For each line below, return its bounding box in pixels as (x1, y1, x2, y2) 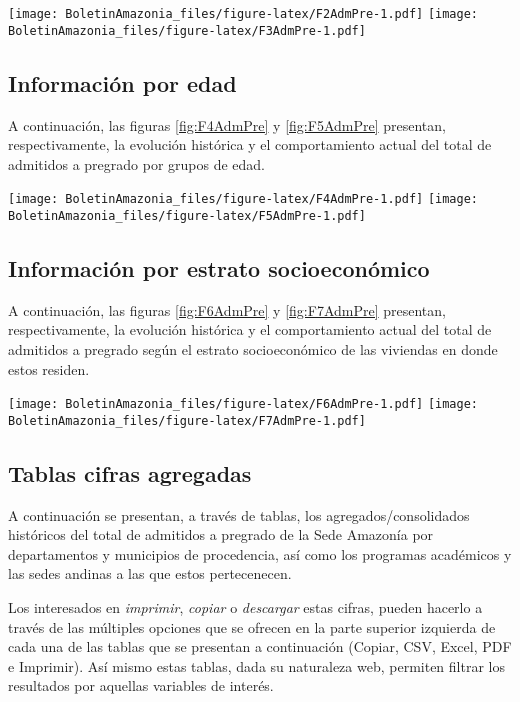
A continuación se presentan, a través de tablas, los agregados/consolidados (8, 504, 470, 525)
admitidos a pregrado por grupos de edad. (8, 153, 266, 174)
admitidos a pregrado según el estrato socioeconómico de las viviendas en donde (8, 339, 498, 359)
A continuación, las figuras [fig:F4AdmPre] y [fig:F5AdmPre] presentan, (8, 114, 446, 135)
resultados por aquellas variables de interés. (8, 675, 274, 696)
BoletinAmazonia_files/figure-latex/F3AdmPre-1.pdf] (8, 23, 366, 38)
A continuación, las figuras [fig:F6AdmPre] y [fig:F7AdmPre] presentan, (8, 299, 446, 320)
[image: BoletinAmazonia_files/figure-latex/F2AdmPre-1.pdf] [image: (8, 7, 479, 21)
